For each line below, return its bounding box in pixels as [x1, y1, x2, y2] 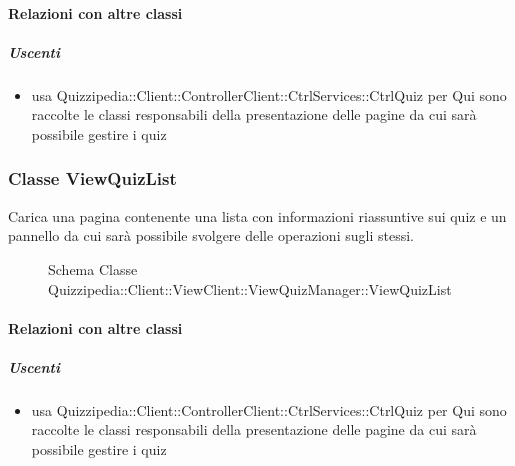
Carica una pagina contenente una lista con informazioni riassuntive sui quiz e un [8, 205, 507, 226]
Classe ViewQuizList [8, 166, 177, 191]
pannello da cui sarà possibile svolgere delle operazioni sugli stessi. [8, 225, 414, 246]
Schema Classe [48, 258, 138, 279]
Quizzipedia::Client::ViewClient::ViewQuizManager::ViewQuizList [48, 278, 452, 299]
